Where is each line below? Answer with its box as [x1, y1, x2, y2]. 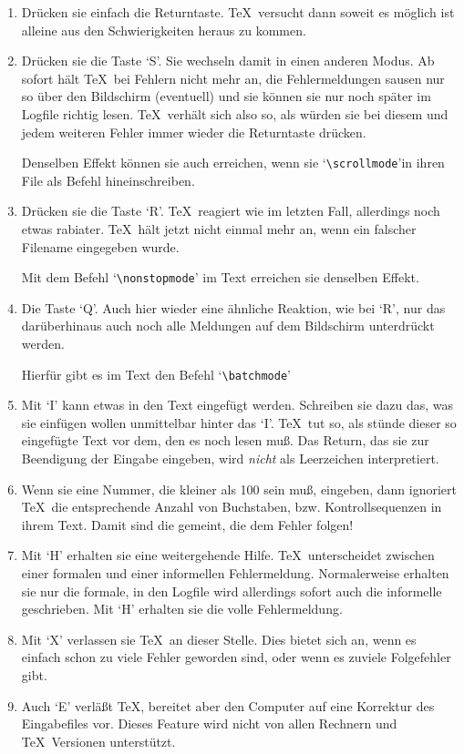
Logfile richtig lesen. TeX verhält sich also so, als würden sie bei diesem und [21, 104, 449, 123]
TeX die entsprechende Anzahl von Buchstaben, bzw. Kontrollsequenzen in [21, 497, 442, 516]
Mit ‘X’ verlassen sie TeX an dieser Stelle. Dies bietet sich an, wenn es [21, 629, 417, 648]
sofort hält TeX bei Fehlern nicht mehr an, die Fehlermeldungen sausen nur [21, 68, 445, 87]
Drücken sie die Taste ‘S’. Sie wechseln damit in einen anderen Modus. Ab [21, 51, 435, 70]
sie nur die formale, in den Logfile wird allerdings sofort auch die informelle [21, 581, 442, 600]
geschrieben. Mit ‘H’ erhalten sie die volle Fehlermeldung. [21, 599, 343, 618]
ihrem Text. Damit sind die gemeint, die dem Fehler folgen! [21, 515, 354, 534]
